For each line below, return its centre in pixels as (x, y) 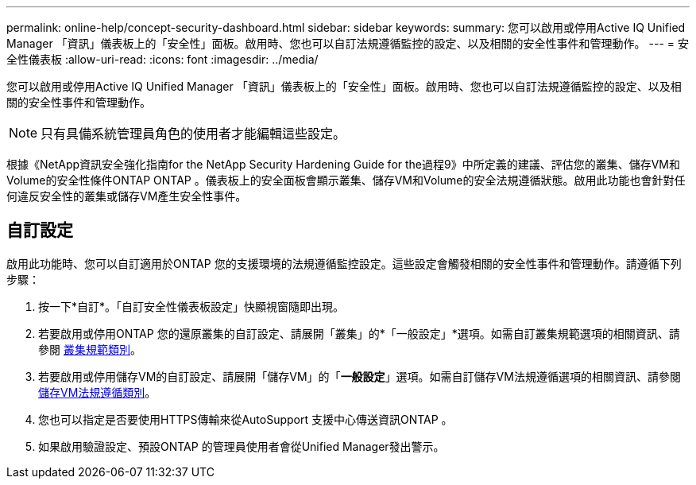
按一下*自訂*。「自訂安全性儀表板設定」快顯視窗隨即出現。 (191, 306)
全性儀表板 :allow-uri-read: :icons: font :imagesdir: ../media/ (162, 59)
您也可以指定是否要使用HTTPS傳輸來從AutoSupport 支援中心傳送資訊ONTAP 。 (246, 419)
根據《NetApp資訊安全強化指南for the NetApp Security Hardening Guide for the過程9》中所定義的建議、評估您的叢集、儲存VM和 (343, 164)
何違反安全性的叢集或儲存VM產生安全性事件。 (127, 196)
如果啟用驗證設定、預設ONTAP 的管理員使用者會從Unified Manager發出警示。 (242, 446)
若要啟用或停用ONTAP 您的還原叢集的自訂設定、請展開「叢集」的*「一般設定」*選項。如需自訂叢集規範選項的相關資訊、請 (359, 333)
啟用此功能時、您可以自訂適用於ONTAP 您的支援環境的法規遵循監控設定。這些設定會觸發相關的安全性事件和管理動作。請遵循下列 (344, 263)
